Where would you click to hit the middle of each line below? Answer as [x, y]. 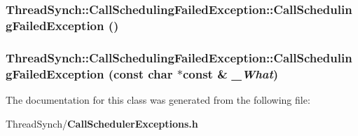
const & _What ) [230, 73]
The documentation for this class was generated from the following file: [158, 99]
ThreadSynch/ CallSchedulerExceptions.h [102, 123]
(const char [140, 73]
